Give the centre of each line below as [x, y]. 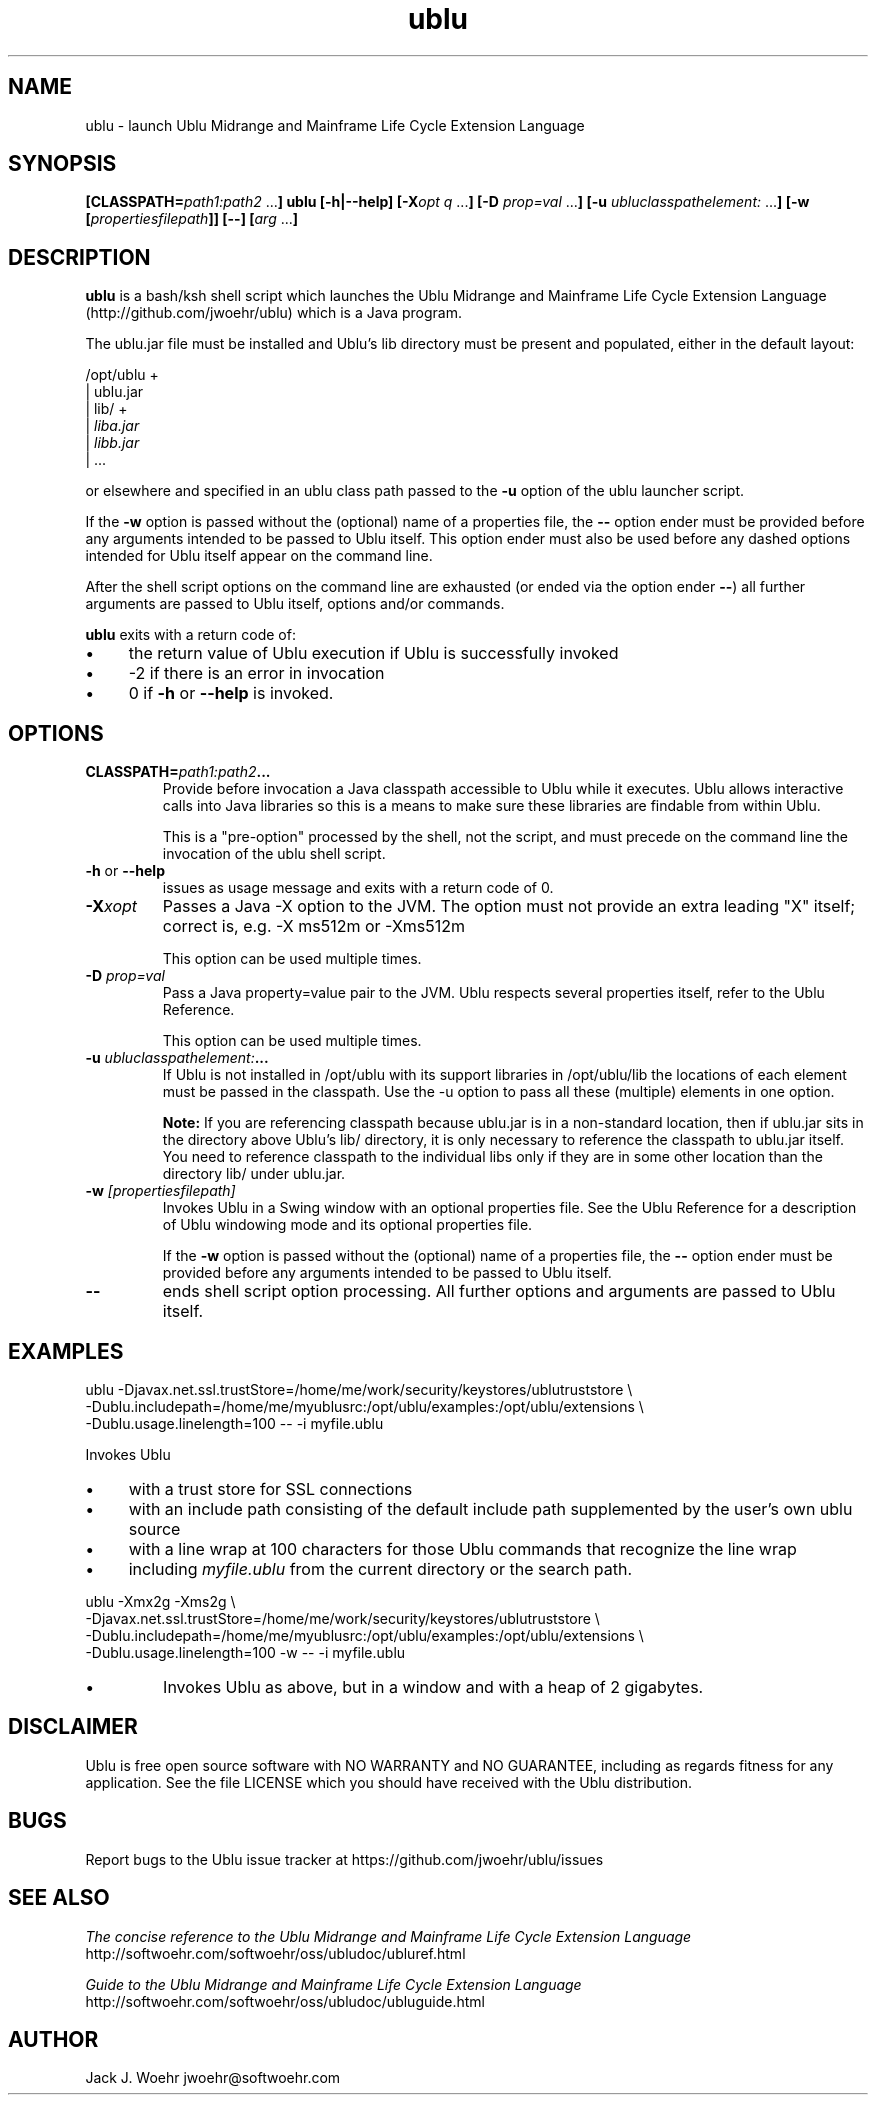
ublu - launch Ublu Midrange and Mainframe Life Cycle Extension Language [335, 125]
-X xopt [111, 906]
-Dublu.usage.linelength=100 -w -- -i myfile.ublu [245, 1652]
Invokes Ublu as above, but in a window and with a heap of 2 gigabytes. [433, 1686]
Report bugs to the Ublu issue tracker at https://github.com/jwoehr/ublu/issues [344, 1859]
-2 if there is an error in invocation [256, 673]
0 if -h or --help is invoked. [231, 693]
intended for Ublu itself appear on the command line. [259, 556]
